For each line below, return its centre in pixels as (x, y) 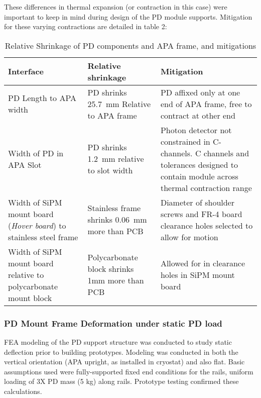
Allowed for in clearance (203, 263)
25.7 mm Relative (119, 104)
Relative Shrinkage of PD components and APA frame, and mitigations (130, 45)
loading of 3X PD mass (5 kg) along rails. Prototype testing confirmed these (121, 381)
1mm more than (116, 280)
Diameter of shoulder (197, 202)
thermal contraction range (206, 187)
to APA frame (112, 115)
